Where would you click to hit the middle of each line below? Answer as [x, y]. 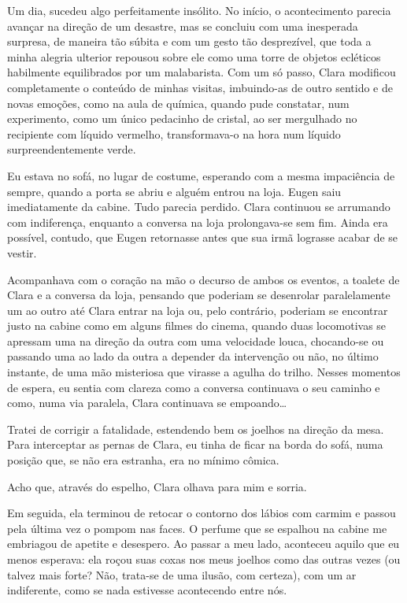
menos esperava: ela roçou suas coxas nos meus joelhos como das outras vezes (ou [204, 559]
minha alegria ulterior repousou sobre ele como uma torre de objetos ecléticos [194, 56]
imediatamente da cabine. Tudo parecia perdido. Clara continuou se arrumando [199, 207]
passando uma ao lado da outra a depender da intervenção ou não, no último [193, 356]
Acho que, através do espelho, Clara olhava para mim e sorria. [157, 486]
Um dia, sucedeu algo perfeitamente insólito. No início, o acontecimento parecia [199, 10]
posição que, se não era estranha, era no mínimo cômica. [143, 460]
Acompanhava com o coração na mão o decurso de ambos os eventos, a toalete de [203, 279]
